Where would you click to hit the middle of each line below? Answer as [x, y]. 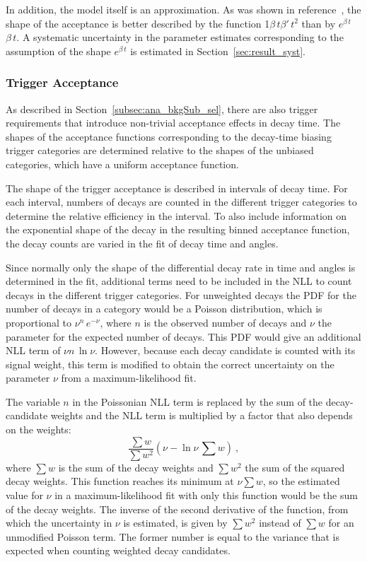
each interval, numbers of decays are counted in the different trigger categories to [181, 202]
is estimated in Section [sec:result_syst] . [218, 51]
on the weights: [39, 429]
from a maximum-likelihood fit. [129, 378]
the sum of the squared [295, 467]
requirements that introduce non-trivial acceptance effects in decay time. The [173, 123]
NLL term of [33, 350]
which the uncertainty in [59, 523]
